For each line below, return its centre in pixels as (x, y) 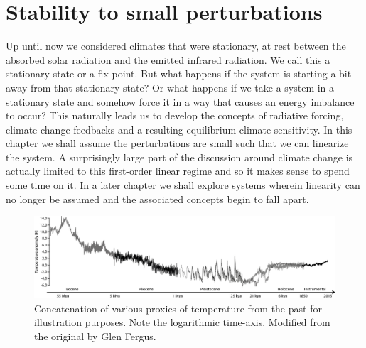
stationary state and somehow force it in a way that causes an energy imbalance (180, 101)
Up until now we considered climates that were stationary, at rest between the (176, 46)
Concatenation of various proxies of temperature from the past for (178, 308)
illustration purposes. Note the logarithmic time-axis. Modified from (182, 322)
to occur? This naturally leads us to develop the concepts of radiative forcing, (175, 115)
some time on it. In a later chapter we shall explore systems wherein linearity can (183, 185)
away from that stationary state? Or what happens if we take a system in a (170, 87)
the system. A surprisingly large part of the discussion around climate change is (179, 157)
